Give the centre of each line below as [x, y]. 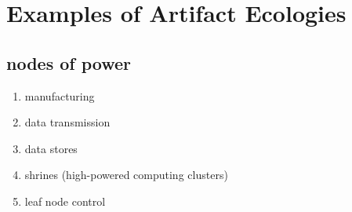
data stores [51, 148]
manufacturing [60, 95]
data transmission [67, 122]
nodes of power [69, 62]
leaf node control [65, 201]
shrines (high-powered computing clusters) [126, 175]
